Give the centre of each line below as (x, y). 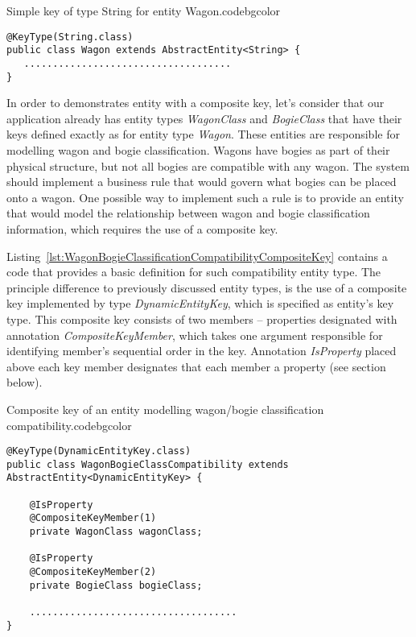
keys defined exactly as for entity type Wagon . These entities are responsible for (203, 134)
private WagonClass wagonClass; (116, 532)
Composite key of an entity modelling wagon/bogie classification (165, 409)
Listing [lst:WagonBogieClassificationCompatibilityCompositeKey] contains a (197, 256)
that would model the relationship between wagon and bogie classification (188, 213)
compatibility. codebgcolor (69, 425)
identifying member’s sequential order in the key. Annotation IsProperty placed (202, 351)
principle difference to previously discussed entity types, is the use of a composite (207, 287)
